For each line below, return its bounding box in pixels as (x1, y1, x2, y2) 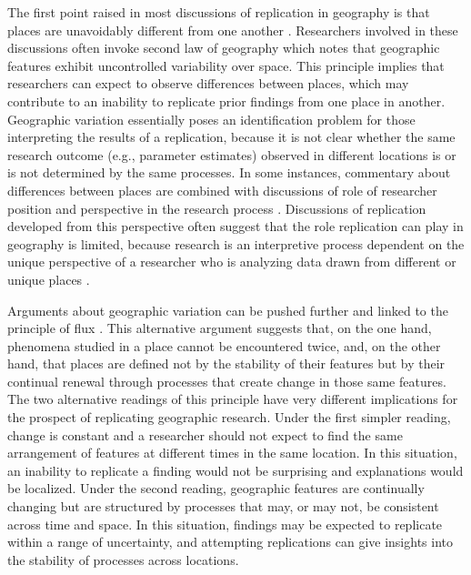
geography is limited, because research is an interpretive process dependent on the (7, 234, 465, 253)
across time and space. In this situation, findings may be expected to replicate (7, 514, 443, 533)
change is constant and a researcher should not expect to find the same (7, 425, 403, 444)
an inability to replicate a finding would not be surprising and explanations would (7, 460, 464, 479)
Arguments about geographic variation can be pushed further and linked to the (7, 300, 448, 319)
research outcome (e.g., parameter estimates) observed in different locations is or (7, 145, 456, 164)
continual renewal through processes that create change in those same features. (7, 371, 446, 390)
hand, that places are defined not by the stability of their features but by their (7, 354, 446, 373)
